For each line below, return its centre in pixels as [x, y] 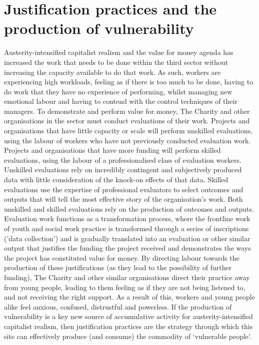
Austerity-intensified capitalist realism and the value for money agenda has [119, 52]
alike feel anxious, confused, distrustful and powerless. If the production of [118, 306]
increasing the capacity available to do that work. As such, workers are [112, 72]
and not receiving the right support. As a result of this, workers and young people [129, 297]
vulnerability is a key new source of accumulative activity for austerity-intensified [128, 316]
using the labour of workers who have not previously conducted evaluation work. [127, 140]
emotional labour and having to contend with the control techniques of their [121, 101]
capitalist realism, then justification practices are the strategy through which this [128, 326]
